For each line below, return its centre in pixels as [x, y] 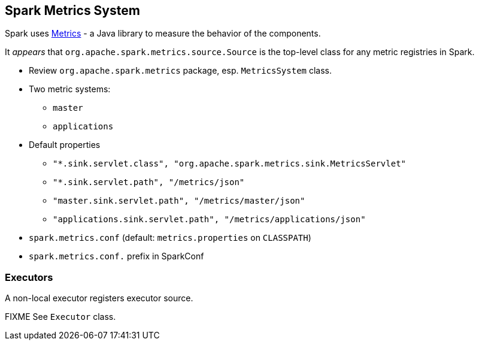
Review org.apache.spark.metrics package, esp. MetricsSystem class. [181, 71]
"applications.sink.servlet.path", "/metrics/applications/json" [209, 220]
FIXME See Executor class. [60, 317]
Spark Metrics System [72, 10]
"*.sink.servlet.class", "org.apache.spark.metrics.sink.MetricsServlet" [230, 164]
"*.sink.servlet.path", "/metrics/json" [149, 182]
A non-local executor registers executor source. [99, 298]
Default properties [65, 145]
